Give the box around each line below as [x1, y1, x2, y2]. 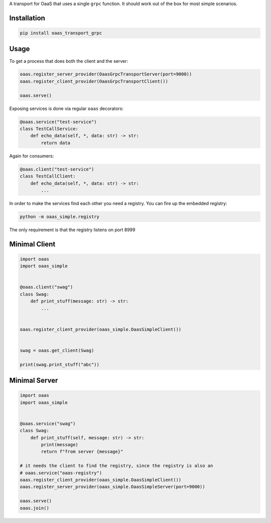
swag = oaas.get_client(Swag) [20, 347, 94, 353]
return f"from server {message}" [41, 449, 123, 455]
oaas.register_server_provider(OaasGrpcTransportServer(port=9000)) [20, 71, 192, 77]
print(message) [41, 442, 79, 448]
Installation [9, 14, 45, 22]
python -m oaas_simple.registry [20, 214, 100, 220]
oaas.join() [20, 505, 50, 511]
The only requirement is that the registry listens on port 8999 [9, 227, 135, 233]
